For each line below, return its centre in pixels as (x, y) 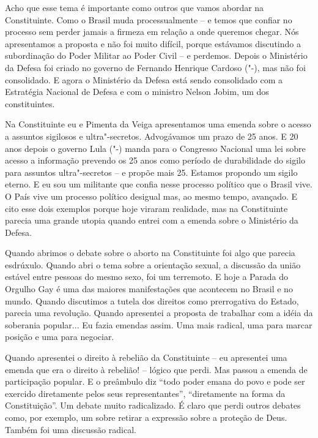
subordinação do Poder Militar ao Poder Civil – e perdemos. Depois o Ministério (156, 55)
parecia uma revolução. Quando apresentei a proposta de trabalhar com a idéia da (159, 313)
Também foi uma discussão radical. (71, 429)
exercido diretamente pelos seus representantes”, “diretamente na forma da (145, 393)
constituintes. (30, 103)
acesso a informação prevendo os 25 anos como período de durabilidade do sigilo (155, 160)
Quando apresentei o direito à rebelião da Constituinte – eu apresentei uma (146, 357)
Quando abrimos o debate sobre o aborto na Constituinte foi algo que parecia (150, 253)
